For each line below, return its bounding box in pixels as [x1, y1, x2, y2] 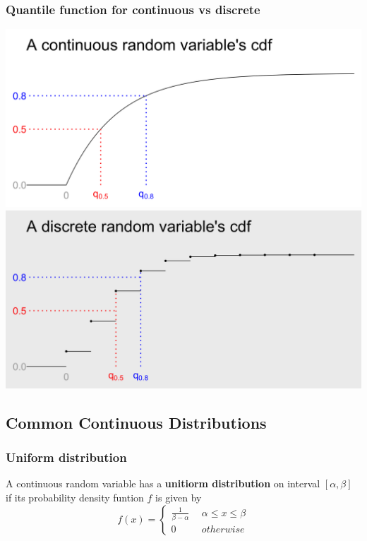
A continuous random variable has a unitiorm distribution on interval [6, 476, 320, 491]
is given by [155, 490, 202, 504]
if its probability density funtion [6, 490, 144, 504]
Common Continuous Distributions [6, 411, 267, 433]
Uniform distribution [6, 448, 127, 466]
